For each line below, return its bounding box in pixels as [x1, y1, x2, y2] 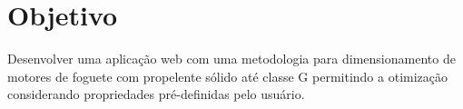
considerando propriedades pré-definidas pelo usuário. [7, 84, 305, 104]
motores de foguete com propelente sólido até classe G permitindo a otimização [7, 66, 448, 85]
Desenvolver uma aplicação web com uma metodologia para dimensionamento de [7, 49, 456, 68]
